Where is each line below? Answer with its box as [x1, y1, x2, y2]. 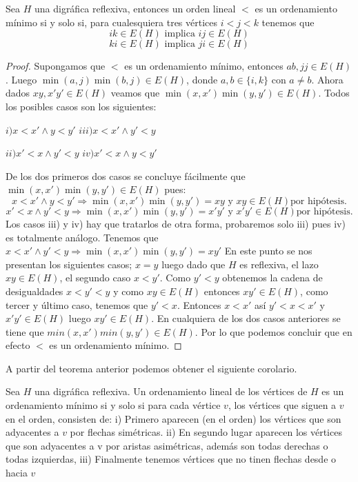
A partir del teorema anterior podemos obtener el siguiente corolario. [6, 361, 297, 375]
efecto [6, 338, 30, 352]
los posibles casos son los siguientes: [6, 99, 157, 113]
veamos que [110, 86, 160, 100]
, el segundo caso [59, 270, 131, 285]
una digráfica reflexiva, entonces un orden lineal [34, 1, 236, 15]
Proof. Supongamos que [6, 59, 106, 73]
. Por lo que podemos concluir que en [195, 324, 352, 339]
